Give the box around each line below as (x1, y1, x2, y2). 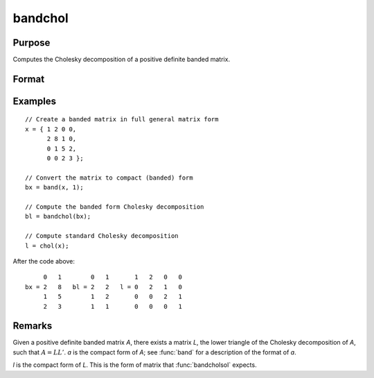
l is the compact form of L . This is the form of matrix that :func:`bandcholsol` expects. (12, 361, 257, 369)
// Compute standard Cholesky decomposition (25, 232, 179, 240)
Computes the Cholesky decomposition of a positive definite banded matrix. (12, 55, 231, 64)
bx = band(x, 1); (25, 184, 84, 191)
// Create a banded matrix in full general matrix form (25, 115, 219, 123)
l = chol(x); (25, 241, 69, 250)
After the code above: (12, 257, 75, 265)
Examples (12, 95, 57, 107)
